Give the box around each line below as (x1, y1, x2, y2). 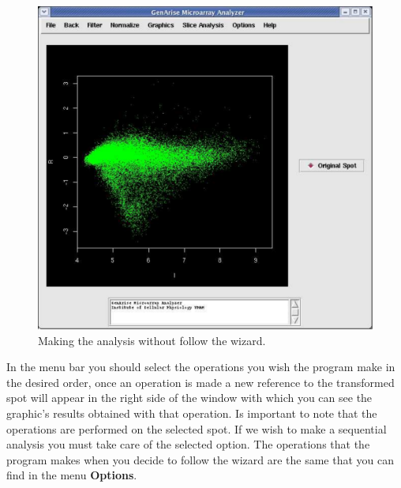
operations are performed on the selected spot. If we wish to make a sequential (6, 420, 387, 437)
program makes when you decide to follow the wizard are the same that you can (6, 451, 395, 467)
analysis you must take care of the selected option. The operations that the (6, 436, 370, 452)
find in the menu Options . (6, 467, 137, 483)
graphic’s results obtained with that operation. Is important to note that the (6, 405, 377, 422)
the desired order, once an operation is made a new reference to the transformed (6, 374, 395, 390)
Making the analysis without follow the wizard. (38, 332, 266, 348)
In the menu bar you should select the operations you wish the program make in (6, 358, 395, 375)
